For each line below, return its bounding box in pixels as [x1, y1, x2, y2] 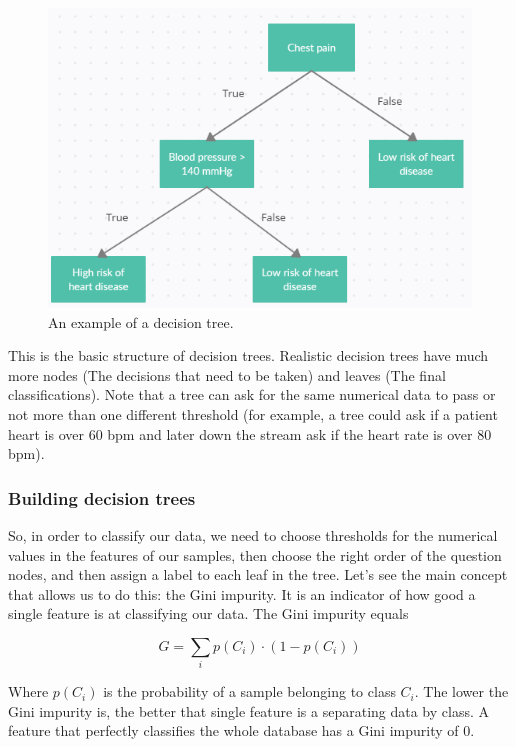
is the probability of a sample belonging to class [103, 681, 396, 702]
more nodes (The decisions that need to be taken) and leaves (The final [8, 364, 446, 385]
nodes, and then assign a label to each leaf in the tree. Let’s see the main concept [8, 564, 508, 585]
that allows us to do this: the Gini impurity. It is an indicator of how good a [8, 583, 476, 604]
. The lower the [414, 681, 509, 702]
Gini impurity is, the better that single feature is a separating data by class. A [8, 700, 489, 721]
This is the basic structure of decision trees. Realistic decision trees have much [8, 345, 489, 366]
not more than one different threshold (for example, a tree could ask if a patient [8, 403, 498, 424]
